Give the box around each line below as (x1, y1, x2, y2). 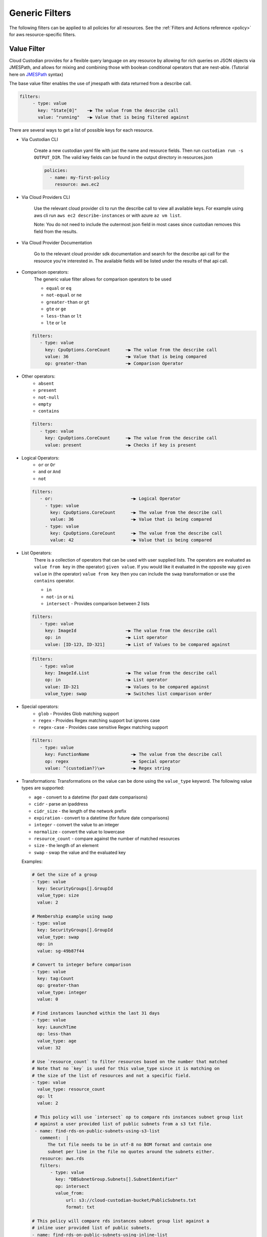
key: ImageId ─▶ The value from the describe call (44, 627, 218, 633)
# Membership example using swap (32, 913, 113, 919)
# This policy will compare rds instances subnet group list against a (32, 1218, 210, 1224)
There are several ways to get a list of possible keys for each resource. (9, 127, 154, 133)
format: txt (66, 1204, 95, 1210)
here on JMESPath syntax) (9, 71, 64, 77)
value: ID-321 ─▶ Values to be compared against (44, 684, 210, 690)
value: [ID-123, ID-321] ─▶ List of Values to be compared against (44, 641, 230, 647)
